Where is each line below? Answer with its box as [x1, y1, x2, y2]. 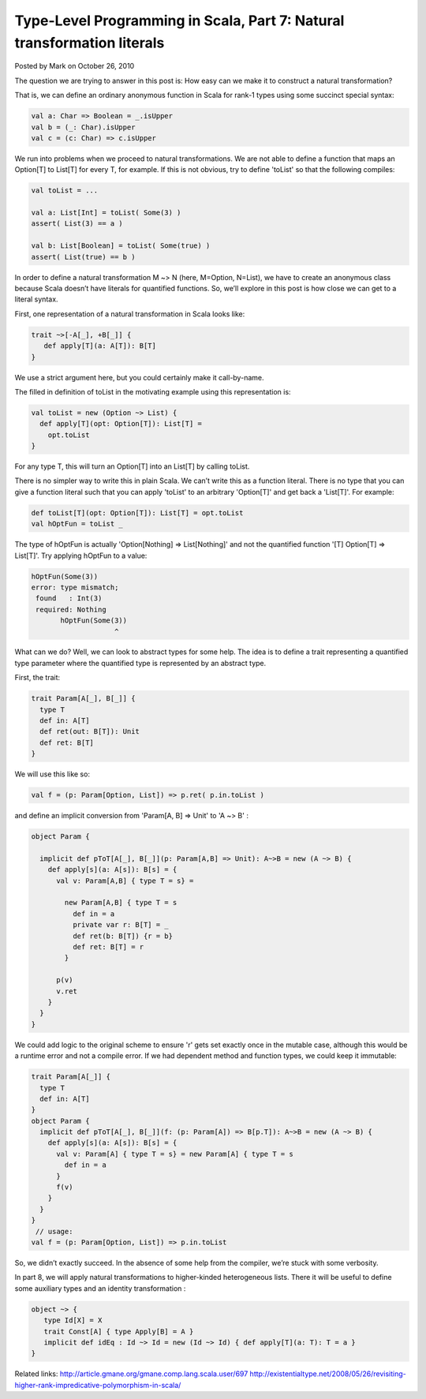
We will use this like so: [14, 769, 91, 779]
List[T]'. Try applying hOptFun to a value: [14, 551, 148, 560]
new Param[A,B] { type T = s [64, 898, 177, 907]
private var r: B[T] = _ [72, 920, 169, 930]
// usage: [35, 1227, 73, 1236]
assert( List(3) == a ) [31, 219, 124, 228]
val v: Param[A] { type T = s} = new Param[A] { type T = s [56, 1149, 293, 1158]
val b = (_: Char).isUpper [31, 122, 136, 132]
